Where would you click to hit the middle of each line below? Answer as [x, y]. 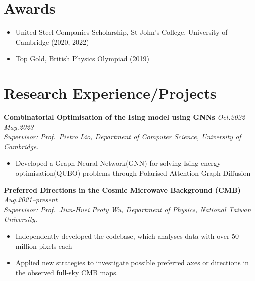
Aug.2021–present [31, 200]
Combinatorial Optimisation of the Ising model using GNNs [110, 117]
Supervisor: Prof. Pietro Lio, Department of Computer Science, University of [123, 137]
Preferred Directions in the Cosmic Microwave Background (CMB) [122, 190]
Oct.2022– [233, 117]
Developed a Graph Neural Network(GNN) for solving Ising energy [118, 163]
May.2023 [19, 127]
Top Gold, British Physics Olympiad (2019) [82, 59]
